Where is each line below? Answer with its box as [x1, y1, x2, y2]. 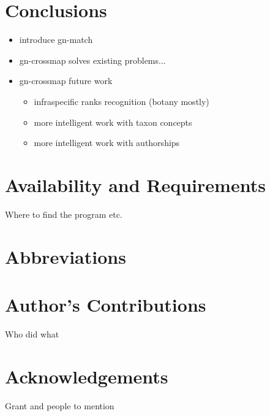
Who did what [5, 327, 59, 340]
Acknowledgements [5, 363, 168, 388]
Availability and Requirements [5, 172, 266, 197]
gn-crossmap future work [19, 74, 113, 87]
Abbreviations [5, 244, 126, 269]
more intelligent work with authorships [34, 136, 180, 149]
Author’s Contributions [5, 291, 206, 317]
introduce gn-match [19, 33, 93, 46]
